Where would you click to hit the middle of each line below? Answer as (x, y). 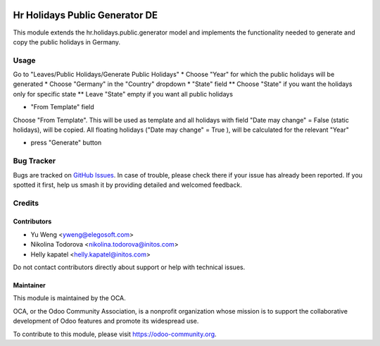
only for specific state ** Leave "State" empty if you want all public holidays (123, 94)
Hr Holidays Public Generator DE (85, 15)
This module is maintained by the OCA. (69, 298)
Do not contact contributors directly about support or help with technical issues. (129, 267)
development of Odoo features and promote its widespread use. (106, 321)
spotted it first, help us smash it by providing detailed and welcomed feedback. (127, 185)
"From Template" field (62, 107)
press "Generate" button (66, 143)
